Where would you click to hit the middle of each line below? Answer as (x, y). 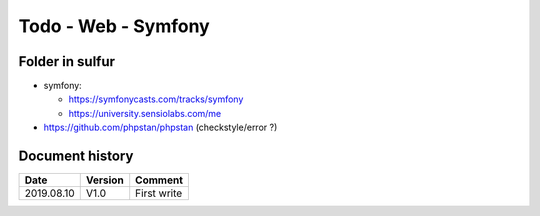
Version (104, 180)
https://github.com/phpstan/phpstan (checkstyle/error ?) (160, 127)
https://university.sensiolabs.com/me (145, 113)
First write (159, 193)
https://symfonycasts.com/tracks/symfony (156, 99)
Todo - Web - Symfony (114, 26)
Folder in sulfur (66, 61)
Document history (76, 156)
